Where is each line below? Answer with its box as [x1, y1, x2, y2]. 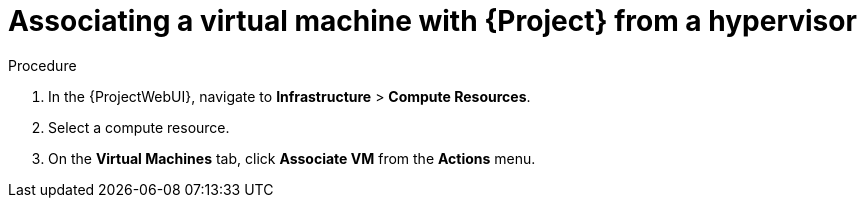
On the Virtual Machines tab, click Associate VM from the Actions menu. [48, 149, 536, 167]
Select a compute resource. [48, 118, 230, 136]
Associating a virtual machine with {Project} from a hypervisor [8, 4, 857, 38]
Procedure [8, 56, 77, 74]
